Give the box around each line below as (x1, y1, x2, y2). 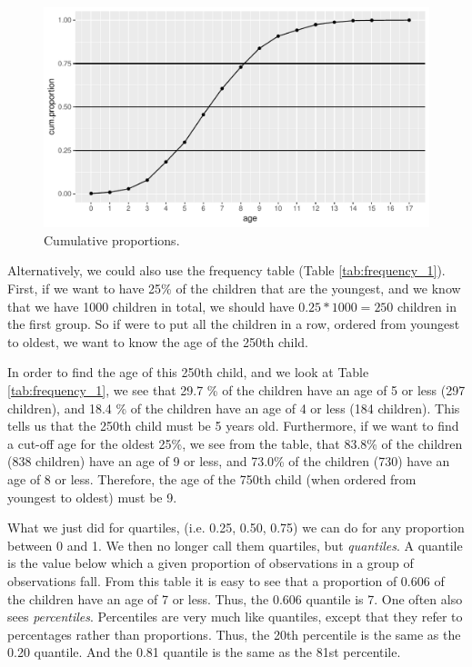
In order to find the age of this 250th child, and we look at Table (7, 363, 369, 382)
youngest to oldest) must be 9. (7, 487, 177, 506)
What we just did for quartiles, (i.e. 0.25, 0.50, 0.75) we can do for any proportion (7, 518, 465, 537)
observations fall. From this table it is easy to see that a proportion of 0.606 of (7, 571, 445, 590)
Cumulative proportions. (44, 230, 180, 249)
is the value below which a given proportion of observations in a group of (7, 553, 414, 572)
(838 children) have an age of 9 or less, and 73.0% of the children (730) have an (7, 452, 450, 471)
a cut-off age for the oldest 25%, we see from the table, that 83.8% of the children (7, 433, 463, 453)
